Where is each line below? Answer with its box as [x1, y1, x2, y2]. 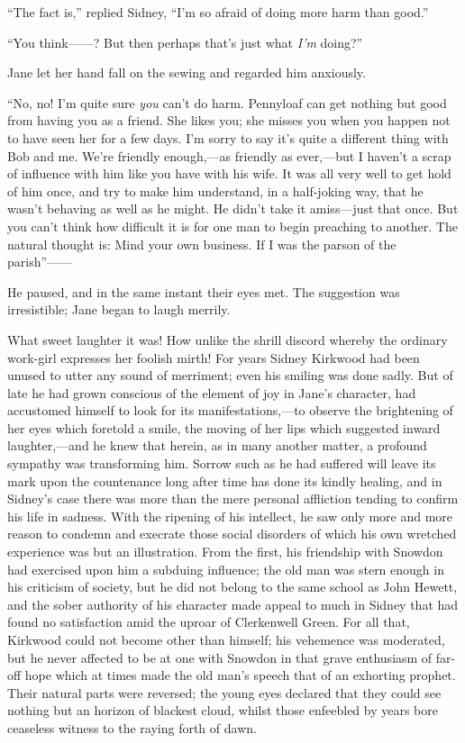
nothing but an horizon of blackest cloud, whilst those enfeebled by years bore [7, 701, 439, 720]
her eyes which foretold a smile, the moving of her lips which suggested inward [7, 418, 441, 437]
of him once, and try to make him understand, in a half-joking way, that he [7, 181, 424, 200]
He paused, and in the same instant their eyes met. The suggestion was [7, 282, 400, 301]
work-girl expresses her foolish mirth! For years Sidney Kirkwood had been [7, 348, 420, 367]
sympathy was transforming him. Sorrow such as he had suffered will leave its [7, 454, 436, 473]
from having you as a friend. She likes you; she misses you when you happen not [7, 111, 451, 130]
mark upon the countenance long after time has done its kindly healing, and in [7, 471, 442, 490]
